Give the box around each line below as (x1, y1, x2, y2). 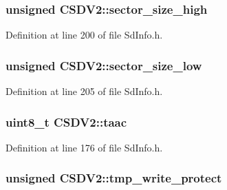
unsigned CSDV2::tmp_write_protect (6, 169, 222, 187)
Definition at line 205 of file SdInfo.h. (6, 84, 163, 98)
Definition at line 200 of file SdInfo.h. (6, 28, 163, 42)
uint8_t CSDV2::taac (6, 113, 127, 130)
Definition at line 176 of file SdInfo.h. (6, 140, 163, 154)
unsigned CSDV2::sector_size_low (6, 56, 202, 74)
